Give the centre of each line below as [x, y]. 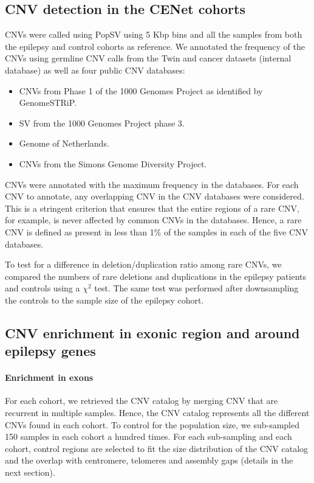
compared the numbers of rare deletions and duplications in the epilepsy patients [156, 276]
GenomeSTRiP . [48, 103]
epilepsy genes [50, 351]
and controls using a [43, 288]
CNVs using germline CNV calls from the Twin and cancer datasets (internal [148, 58]
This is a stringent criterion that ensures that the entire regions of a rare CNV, [152, 208]
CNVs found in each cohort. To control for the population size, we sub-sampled [152, 424]
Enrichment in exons [49, 377]
